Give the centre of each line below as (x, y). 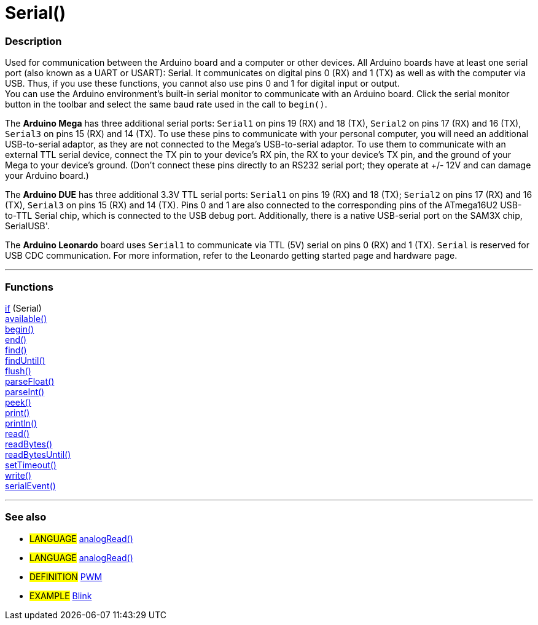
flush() (18, 371)
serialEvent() (30, 485)
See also (26, 517)
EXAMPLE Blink (61, 596)
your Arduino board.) (47, 176)
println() (21, 423)
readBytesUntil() (38, 454)
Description (33, 41)
